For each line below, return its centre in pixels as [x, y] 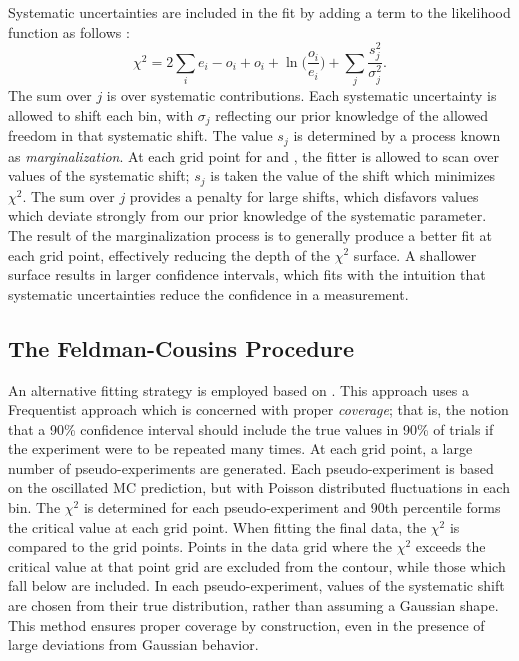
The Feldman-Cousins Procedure [181, 347]
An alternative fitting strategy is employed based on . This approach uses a [239, 389]
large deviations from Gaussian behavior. [133, 644]
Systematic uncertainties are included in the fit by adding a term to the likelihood [259, 12]
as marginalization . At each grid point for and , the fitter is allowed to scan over [253, 155]
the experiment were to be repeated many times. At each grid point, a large [240, 448]
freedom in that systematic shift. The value [140, 135]
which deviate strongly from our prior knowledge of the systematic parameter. [247, 215]
